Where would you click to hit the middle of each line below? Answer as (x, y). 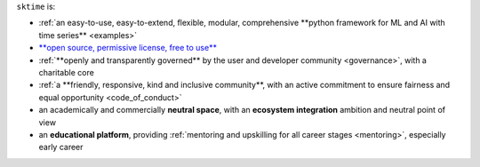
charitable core (67, 72)
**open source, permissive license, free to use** (128, 48)
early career (61, 147)
